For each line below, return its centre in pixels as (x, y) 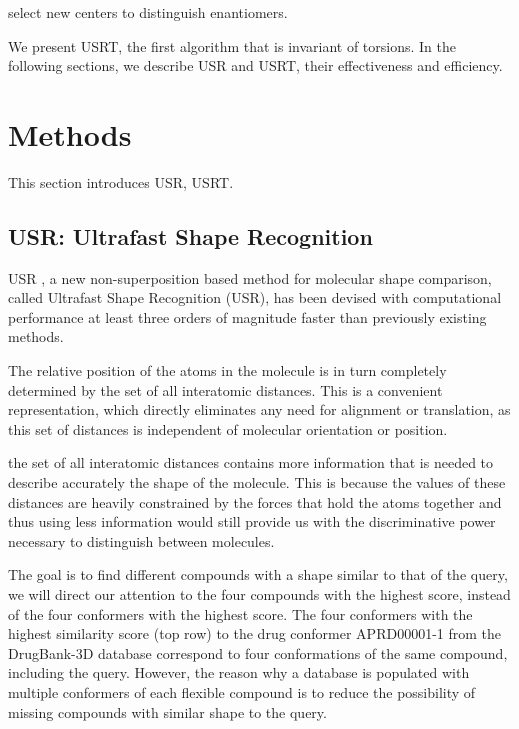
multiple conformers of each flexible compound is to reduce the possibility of (242, 691)
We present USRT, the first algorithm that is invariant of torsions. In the (232, 45)
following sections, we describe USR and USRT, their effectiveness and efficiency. (255, 65)
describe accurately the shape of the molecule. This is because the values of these (257, 482)
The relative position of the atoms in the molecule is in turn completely (227, 370)
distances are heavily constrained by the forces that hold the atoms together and (255, 501)
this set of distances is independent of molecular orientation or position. (228, 428)
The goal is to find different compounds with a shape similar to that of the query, (258, 574)
